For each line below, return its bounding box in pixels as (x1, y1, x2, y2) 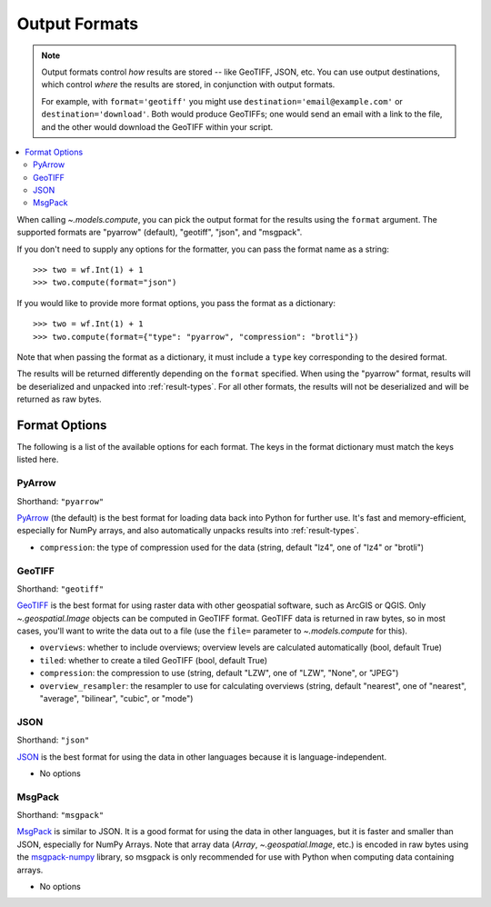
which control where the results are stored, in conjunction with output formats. (41, 79, 336, 90)
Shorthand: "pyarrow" (16, 495, 105, 506)
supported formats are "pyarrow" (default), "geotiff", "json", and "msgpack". (16, 227, 303, 238)
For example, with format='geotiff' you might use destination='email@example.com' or (41, 95, 404, 106)
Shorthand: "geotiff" (16, 583, 105, 594)
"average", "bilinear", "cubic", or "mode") (39, 693, 194, 704)
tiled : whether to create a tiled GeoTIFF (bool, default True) (39, 654, 268, 665)
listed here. (16, 454, 59, 465)
